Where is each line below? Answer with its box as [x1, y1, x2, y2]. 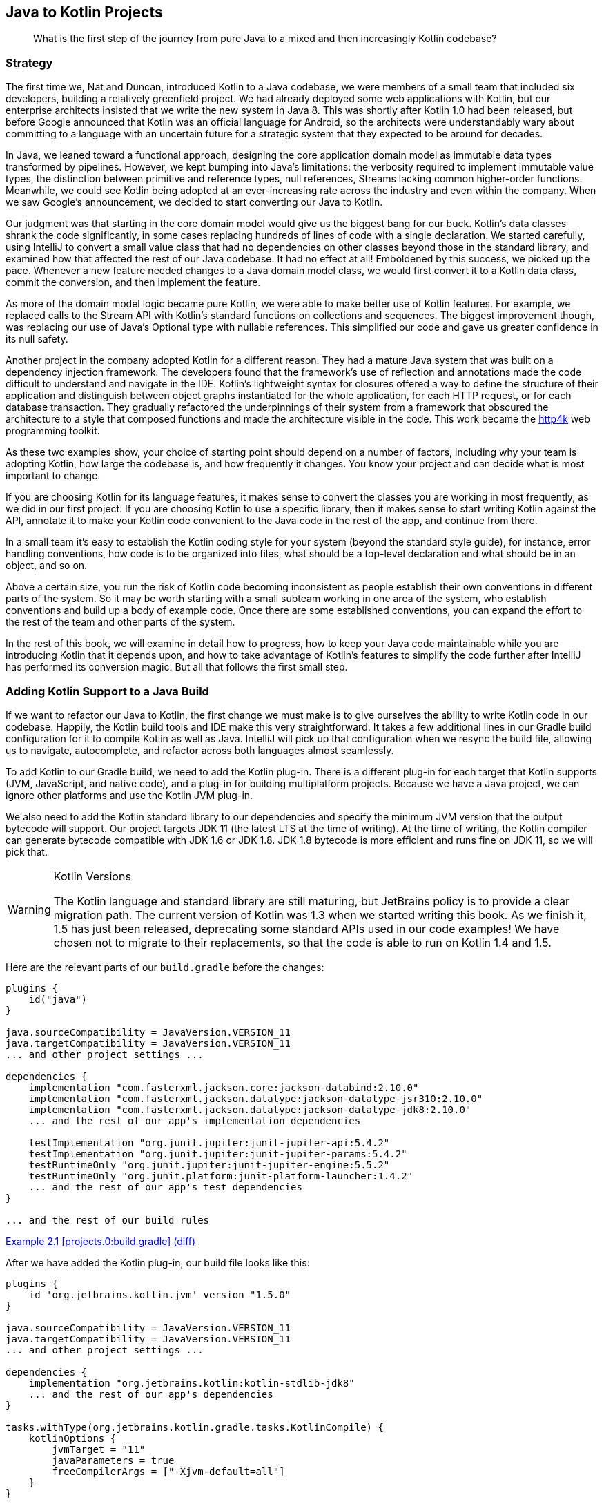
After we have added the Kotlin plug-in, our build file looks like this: [6, 1256, 310, 1269]
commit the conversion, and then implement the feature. [6, 276, 261, 289]
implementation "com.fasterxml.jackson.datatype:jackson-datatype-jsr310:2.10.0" [28, 1092, 483, 1104]
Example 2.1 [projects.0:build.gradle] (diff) [6, 1235, 196, 1247]
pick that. [6, 845, 48, 858]
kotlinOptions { [28, 1432, 117, 1444]
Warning [8, 902, 51, 916]
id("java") [28, 993, 88, 1005]
